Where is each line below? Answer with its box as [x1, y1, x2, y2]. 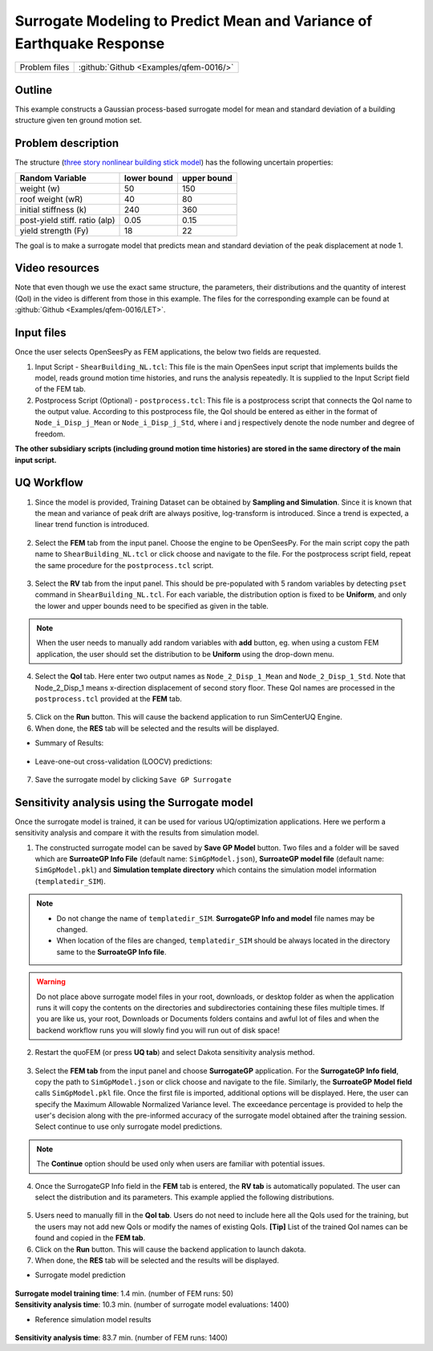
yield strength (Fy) [19, 225, 89, 236]
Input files [14, 326, 67, 340]
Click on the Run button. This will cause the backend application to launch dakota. [34, 1244, 306, 1254]
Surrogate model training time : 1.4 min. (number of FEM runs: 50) [14, 1288, 234, 1298]
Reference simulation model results [34, 1314, 152, 1324]
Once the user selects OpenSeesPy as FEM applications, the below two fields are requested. [14, 347, 322, 357]
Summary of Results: [34, 738, 104, 748]
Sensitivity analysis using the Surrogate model [14, 795, 253, 809]
